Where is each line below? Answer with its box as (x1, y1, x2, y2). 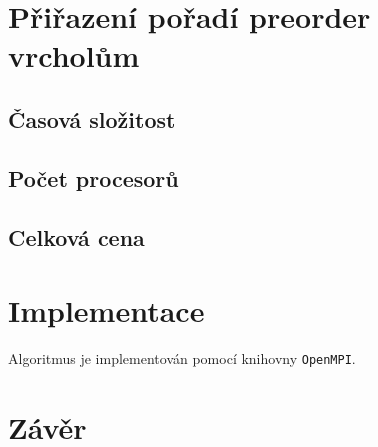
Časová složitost (8, 103, 176, 134)
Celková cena (8, 221, 145, 252)
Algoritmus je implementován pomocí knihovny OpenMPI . (8, 348, 356, 369)
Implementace (8, 290, 205, 331)
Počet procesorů (8, 162, 179, 193)
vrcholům (8, 35, 140, 76)
